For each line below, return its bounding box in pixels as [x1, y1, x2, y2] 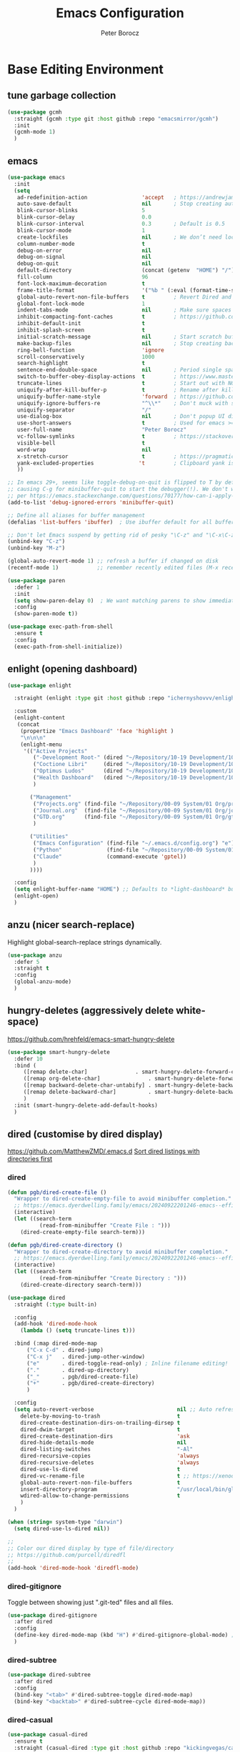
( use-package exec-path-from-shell [7, 623, 114, 630]
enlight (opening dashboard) [7, 663, 138, 675]
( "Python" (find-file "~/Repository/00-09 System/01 [33, 846, 235, 853]
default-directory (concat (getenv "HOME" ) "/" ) [16, 267, 235, 274]
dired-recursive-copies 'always [20, 1453, 200, 1460]
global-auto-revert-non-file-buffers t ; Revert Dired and [16, 293, 232, 301]
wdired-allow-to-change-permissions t [20, 1492, 181, 1500]
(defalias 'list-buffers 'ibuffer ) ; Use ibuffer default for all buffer [7, 518, 235, 526]
